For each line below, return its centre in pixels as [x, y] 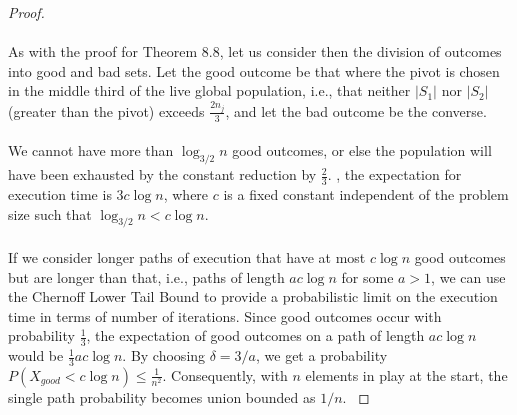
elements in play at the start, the [406, 374]
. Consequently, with [225, 374]
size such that [50, 213]
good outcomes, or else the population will [362, 150]
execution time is [60, 193]
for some [367, 276]
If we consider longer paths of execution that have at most [187, 256]
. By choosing [164, 355]
